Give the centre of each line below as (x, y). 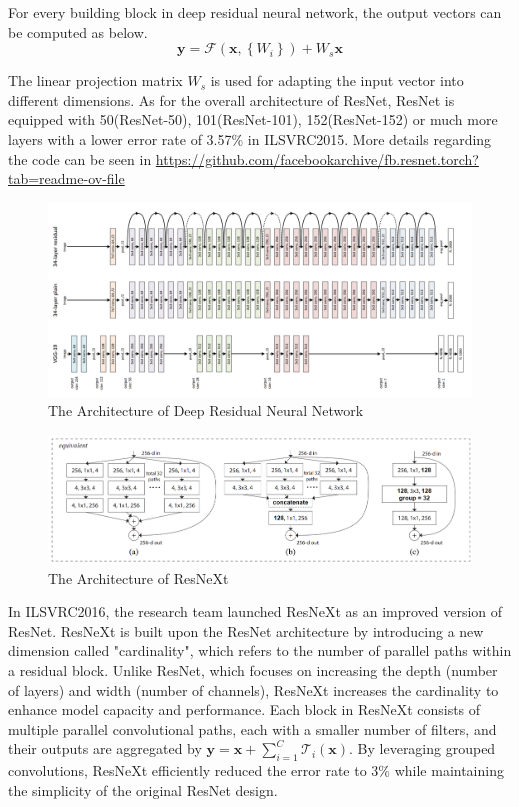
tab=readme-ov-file (66, 178)
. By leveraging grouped (422, 748)
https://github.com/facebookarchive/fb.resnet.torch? (317, 158)
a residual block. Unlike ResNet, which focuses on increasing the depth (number (253, 670)
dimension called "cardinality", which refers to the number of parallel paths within (260, 650)
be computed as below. (78, 31)
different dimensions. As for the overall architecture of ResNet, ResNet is (231, 99)
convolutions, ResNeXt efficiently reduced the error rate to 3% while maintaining (256, 770)
